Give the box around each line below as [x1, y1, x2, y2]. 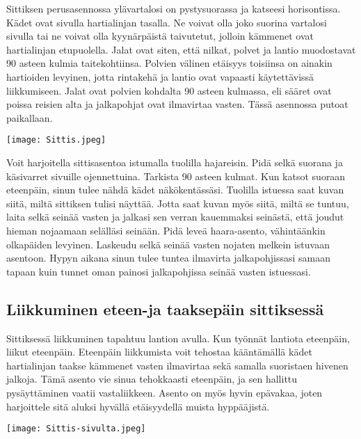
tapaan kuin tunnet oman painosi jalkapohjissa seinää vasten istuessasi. [6, 264, 311, 278]
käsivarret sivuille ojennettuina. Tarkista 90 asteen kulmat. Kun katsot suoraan [6, 168, 346, 183]
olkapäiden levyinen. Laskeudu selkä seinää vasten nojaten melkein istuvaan [6, 237, 330, 251]
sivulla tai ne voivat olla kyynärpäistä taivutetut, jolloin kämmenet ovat [6, 29, 314, 43]
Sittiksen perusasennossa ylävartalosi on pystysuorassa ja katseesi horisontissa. [6, 1, 341, 15]
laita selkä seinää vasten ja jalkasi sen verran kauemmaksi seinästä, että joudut [6, 209, 344, 224]
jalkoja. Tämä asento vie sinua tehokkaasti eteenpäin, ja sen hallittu [6, 372, 298, 386]
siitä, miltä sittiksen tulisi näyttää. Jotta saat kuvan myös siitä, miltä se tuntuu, [6, 195, 349, 210]
